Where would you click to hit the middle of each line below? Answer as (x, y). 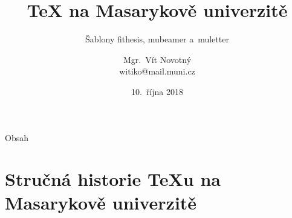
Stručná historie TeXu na (113, 179)
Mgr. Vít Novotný (157, 59)
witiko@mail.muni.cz (157, 71)
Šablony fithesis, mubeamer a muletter (157, 39)
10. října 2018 (157, 91)
